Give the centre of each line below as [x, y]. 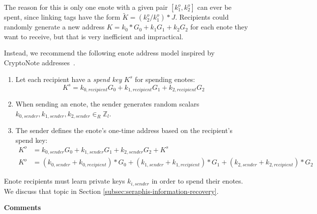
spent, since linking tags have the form [62, 17]
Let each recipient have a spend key [69, 79]
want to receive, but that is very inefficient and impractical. [94, 36]
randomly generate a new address [54, 27]
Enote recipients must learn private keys [65, 181]
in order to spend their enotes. [197, 181]
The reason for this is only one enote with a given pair [86, 7]
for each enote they [219, 27]
